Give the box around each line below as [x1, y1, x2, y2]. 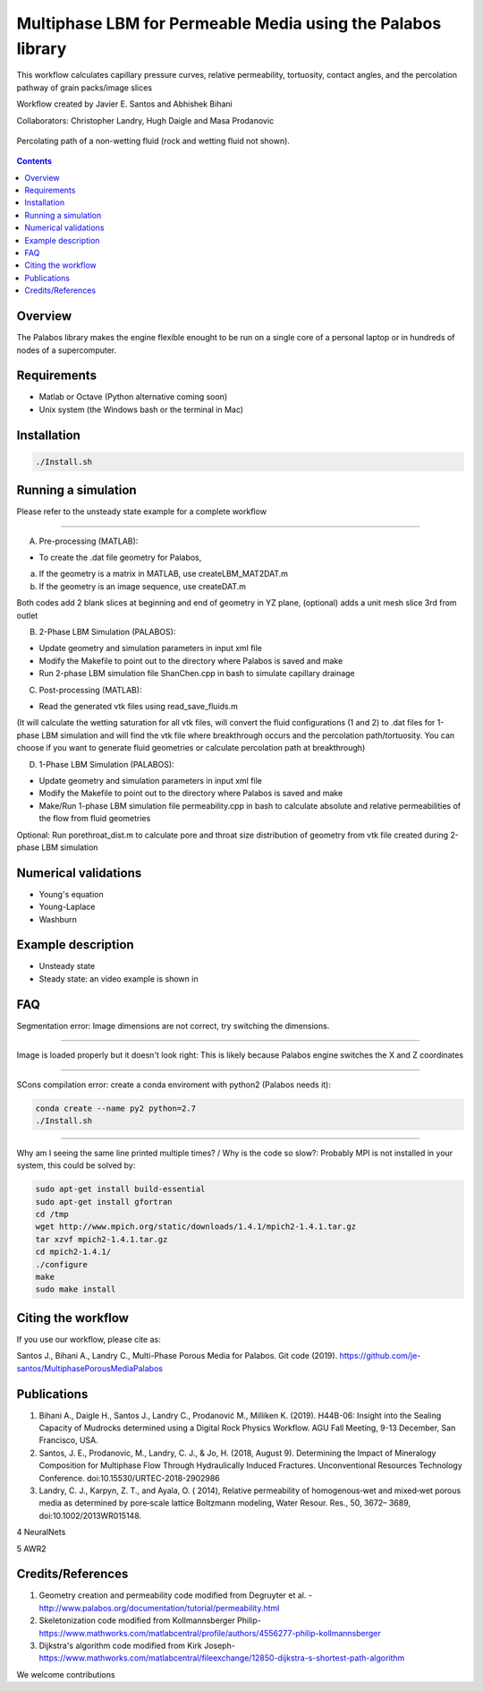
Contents [16, 156, 53, 167]
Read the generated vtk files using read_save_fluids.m [38, 700, 239, 711]
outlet [16, 610, 38, 621]
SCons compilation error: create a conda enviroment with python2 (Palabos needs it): [16, 1079, 331, 1090]
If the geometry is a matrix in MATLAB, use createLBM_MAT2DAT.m [38, 569, 289, 579]
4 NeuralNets [16, 1527, 66, 1538]
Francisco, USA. [38, 1435, 98, 1446]
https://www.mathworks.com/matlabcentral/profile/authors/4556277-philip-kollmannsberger [38, 1627, 382, 1638]
